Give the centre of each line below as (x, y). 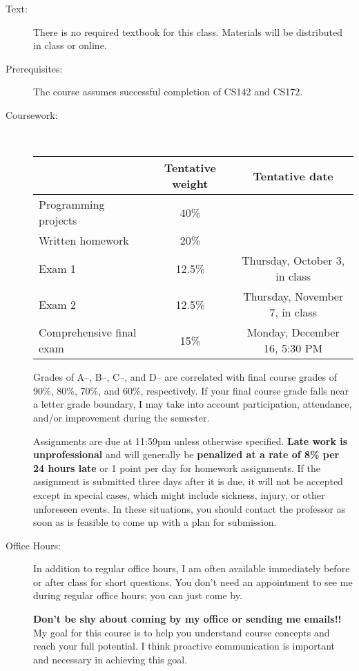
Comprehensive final (88, 332)
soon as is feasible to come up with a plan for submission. (155, 522)
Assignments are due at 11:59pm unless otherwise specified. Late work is (191, 441)
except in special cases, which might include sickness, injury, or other (179, 494)
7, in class (293, 312)
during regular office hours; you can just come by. (138, 595)
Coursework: (32, 114)
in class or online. (70, 45)
